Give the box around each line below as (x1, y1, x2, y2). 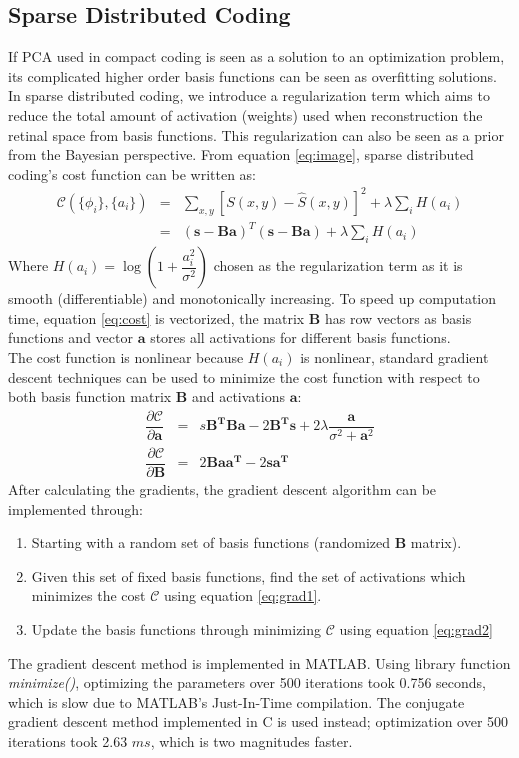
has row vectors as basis (324, 307, 472, 328)
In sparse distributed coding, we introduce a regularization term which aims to (8, 85, 490, 106)
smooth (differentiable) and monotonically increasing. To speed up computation (8, 288, 497, 309)
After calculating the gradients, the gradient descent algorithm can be (8, 478, 437, 499)
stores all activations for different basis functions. (150, 327, 451, 348)
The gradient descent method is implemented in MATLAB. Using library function (8, 652, 511, 673)
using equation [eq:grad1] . (163, 585, 322, 606)
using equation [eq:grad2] (339, 618, 493, 639)
